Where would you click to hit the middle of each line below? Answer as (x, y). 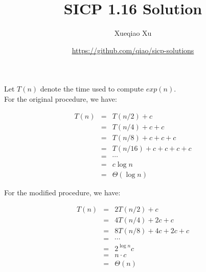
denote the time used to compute (92, 89)
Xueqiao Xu (133, 33)
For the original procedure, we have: (61, 98)
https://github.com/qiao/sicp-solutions (133, 50)
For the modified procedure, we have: (62, 192)
